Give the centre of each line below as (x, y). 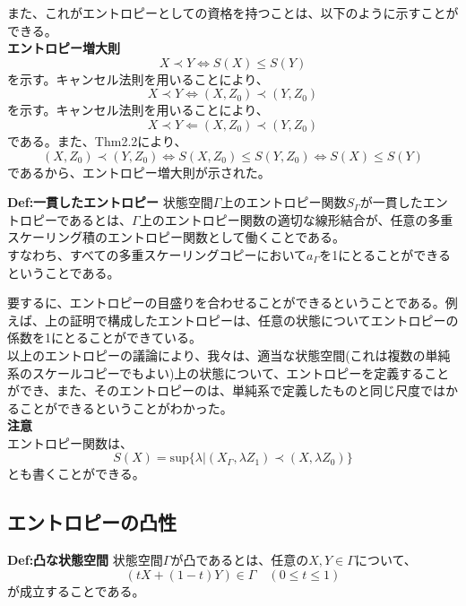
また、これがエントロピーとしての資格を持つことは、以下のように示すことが (233, 13)
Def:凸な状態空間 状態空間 (85, 560)
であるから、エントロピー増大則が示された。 (139, 172)
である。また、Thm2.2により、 (97, 140)
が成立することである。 (76, 590)
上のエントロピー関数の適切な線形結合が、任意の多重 (296, 219)
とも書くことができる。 (76, 474)
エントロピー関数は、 (70, 442)
